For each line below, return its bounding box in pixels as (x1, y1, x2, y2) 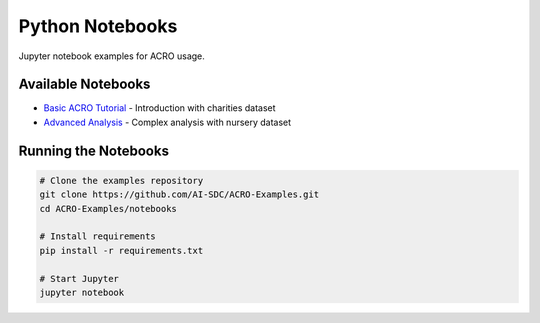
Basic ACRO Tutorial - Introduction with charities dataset (43, 102, 276, 114)
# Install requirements (39, 231, 157, 242)
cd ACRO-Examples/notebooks (39, 203, 177, 214)
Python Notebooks (18, 15, 178, 37)
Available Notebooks (18, 76, 151, 93)
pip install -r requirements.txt (39, 245, 204, 256)
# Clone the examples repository (39, 175, 204, 186)
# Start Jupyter (39, 273, 120, 284)
